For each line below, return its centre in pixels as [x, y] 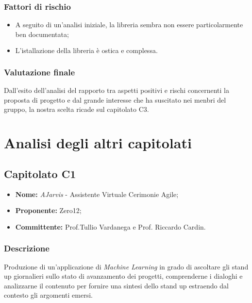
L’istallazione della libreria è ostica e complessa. [86, 50]
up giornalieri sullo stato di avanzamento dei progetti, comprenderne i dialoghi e [123, 276]
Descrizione [27, 248]
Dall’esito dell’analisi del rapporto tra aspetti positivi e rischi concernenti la [117, 90]
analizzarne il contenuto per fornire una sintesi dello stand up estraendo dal [116, 285]
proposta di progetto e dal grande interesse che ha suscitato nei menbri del [115, 99]
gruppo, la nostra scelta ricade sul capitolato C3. [76, 109]
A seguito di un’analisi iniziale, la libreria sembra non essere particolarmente [129, 25]
